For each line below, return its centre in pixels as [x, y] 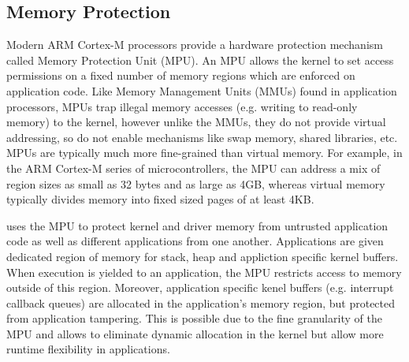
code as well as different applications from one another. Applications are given [195, 241]
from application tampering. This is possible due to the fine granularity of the [194, 318]
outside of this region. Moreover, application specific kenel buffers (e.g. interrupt [200, 287]
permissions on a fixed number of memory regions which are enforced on [181, 75]
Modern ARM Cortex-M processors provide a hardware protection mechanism [195, 45]
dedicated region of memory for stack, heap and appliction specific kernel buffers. [203, 256]
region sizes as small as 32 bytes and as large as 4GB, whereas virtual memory [196, 183]
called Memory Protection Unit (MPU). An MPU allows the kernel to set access [200, 60]
